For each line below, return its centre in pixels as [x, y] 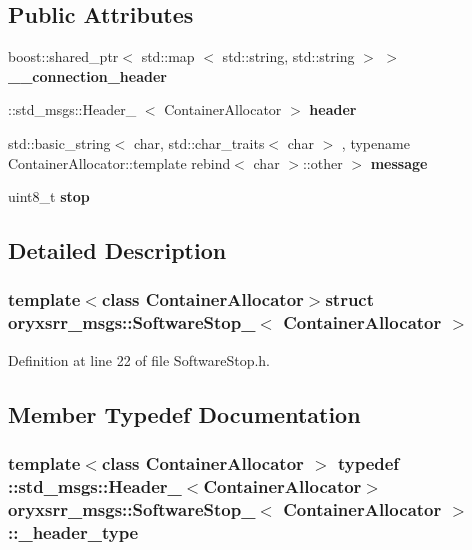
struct [350, 299]
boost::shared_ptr [63, 56]
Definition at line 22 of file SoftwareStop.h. [139, 359]
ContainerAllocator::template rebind [119, 162]
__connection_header [87, 75]
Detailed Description [117, 250]
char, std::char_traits [199, 142]
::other [322, 162]
